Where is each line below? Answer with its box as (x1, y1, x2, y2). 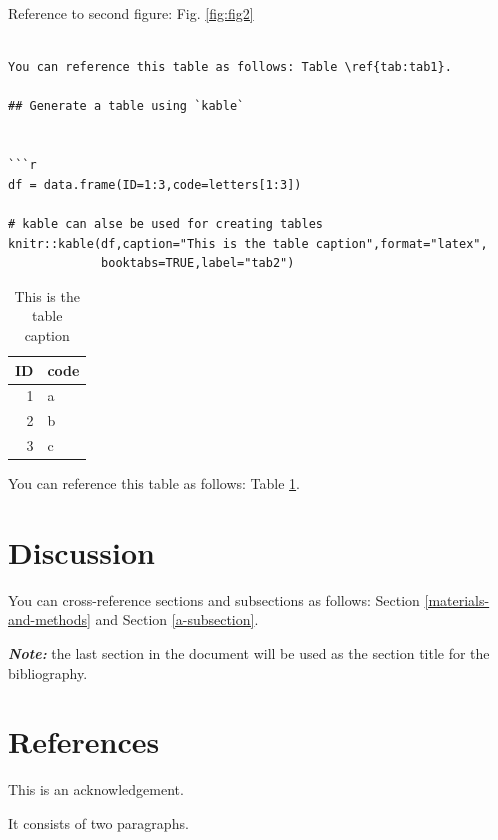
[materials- (424, 589, 490, 610)
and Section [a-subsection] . (95, 609, 259, 630)
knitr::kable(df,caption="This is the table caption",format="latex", (8, 236, 488, 251)
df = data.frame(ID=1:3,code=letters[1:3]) (8, 177, 302, 192)
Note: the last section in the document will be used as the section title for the (8, 643, 490, 664)
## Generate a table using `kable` (8, 99, 245, 114)
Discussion (8, 531, 155, 572)
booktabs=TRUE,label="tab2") (101, 256, 295, 271)
